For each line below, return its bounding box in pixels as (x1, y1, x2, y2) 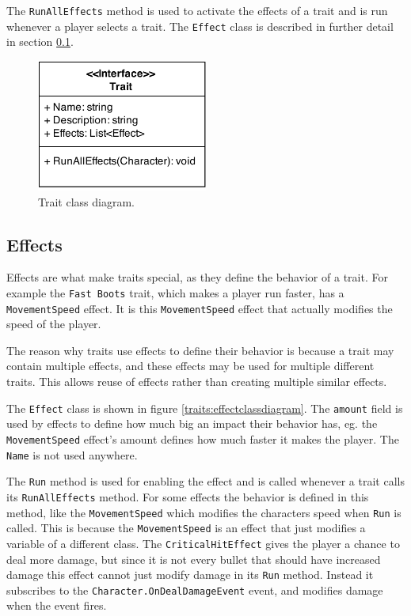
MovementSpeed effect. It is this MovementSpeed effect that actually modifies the (6, 300, 393, 316)
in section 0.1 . (6, 33, 74, 50)
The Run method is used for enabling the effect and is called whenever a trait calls (6, 473, 405, 489)
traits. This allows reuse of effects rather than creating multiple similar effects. (6, 373, 387, 390)
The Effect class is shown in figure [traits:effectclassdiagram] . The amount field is (6, 399, 403, 416)
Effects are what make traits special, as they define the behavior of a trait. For (6, 269, 388, 285)
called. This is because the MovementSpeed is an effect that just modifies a (6, 520, 366, 536)
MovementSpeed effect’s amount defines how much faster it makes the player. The (6, 430, 399, 447)
